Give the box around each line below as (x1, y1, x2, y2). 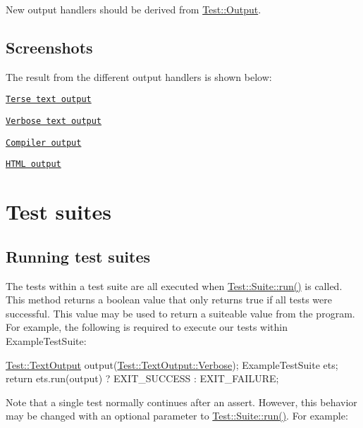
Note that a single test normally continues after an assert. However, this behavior (6, 394, 357, 409)
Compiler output (6, 137, 82, 148)
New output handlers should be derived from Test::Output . (6, 2, 262, 16)
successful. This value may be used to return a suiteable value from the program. (6, 306, 355, 320)
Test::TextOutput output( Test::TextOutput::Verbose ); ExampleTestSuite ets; (6, 357, 338, 372)
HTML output (6, 159, 61, 170)
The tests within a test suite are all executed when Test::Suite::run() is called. (6, 278, 343, 293)
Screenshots (6, 36, 93, 58)
